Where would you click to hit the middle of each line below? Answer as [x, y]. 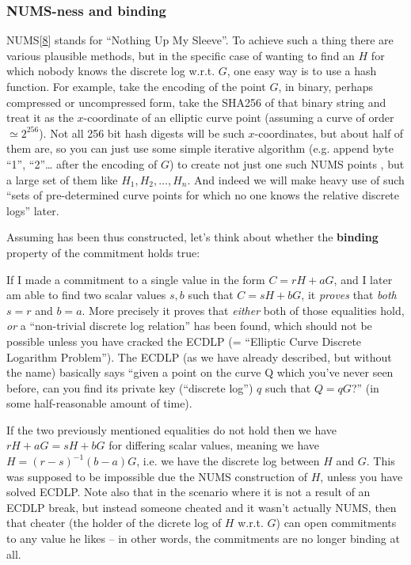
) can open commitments [336, 523]
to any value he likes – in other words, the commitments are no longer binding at [203, 538]
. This [381, 461]
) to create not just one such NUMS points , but [287, 163]
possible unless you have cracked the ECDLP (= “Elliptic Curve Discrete [184, 341]
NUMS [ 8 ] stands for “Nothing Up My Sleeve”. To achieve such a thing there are [200, 40]
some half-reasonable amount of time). [99, 403]
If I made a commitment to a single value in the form [136, 279]
